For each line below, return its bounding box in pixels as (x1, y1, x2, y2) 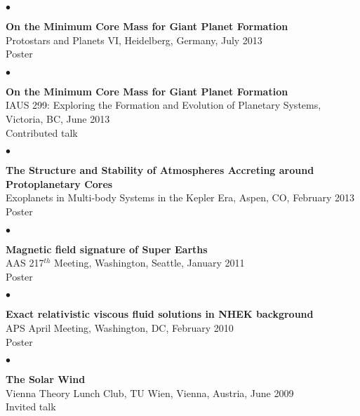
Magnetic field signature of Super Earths (6, 241, 208, 256)
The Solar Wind (6, 372, 86, 387)
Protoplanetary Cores (6, 176, 113, 191)
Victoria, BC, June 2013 (6, 111, 110, 126)
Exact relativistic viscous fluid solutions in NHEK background (6, 307, 314, 321)
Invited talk (6, 399, 56, 414)
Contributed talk (6, 125, 78, 140)
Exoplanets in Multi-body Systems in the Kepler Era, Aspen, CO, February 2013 (6, 190, 354, 205)
